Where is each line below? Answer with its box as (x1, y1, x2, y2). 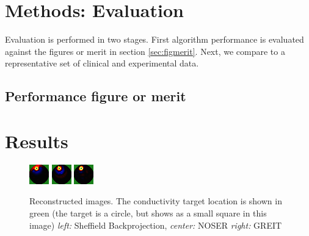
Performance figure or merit (5, 87, 186, 105)
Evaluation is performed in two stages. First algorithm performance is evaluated (5, 33, 304, 46)
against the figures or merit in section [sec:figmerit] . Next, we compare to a (5, 45, 285, 57)
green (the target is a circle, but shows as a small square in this (29, 207, 267, 219)
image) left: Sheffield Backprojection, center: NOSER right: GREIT (29, 218, 282, 231)
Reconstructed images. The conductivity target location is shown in (29, 195, 282, 207)
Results (5, 128, 68, 153)
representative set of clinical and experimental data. (5, 57, 199, 70)
